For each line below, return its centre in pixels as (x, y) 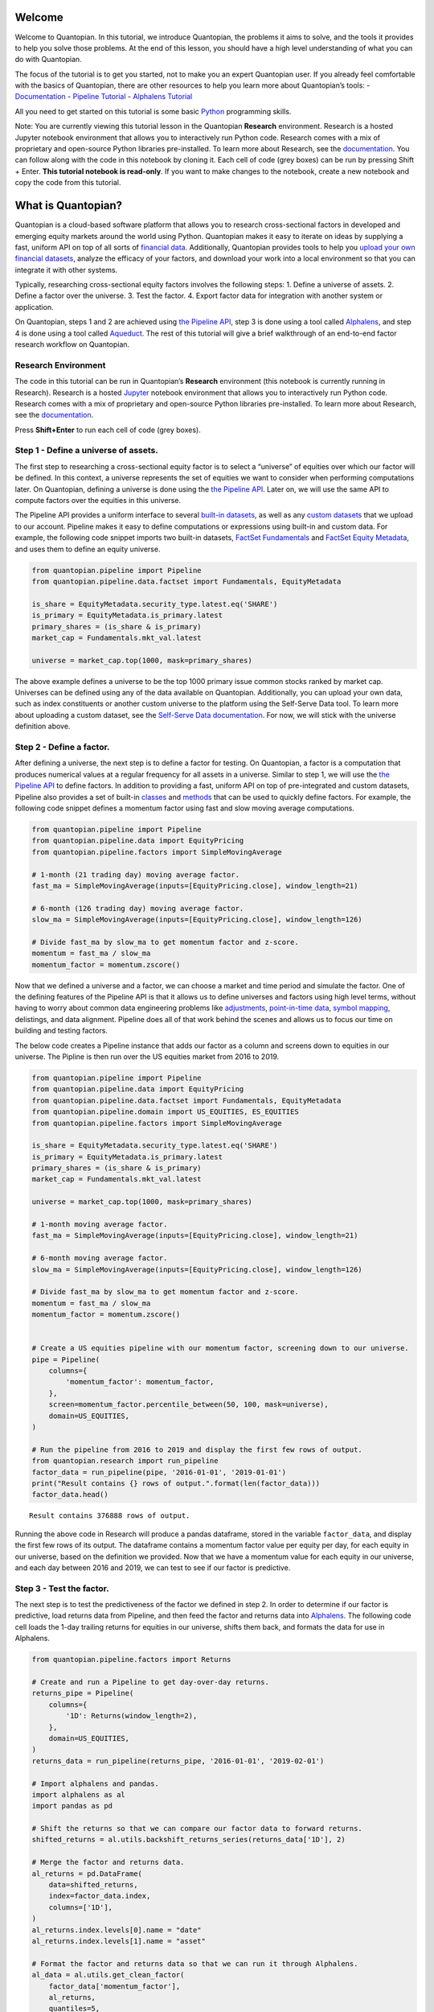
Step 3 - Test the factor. (62, 1588)
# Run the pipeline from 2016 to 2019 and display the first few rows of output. (197, 1449)
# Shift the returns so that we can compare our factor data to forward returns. (197, 1829)
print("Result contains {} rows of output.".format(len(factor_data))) (176, 1484)
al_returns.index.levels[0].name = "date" (117, 1930)
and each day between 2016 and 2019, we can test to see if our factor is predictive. (153, 1567)
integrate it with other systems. (66, 270)
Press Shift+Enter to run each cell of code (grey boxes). (108, 430)
